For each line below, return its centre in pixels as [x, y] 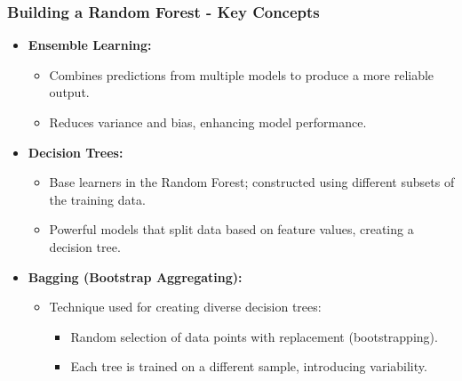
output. [69, 92]
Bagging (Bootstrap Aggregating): [135, 276]
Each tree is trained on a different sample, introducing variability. [249, 366]
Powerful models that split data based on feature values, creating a [231, 229]
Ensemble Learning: [90, 45]
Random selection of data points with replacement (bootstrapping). [254, 336]
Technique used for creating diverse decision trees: [185, 307]
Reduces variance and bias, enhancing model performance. [208, 122]
